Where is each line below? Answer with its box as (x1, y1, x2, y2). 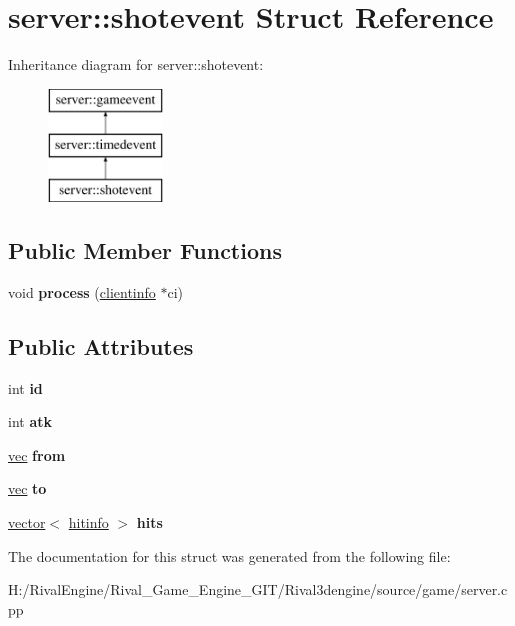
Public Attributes (8, 330, 194, 361)
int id (8, 377, 43, 398)
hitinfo (68, 512, 109, 533)
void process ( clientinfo (8, 281, 156, 302)
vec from (8, 444, 66, 465)
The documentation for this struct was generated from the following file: (8, 545, 451, 566)
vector (8, 512, 46, 533)
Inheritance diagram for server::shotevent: (8, 54, 264, 75)
